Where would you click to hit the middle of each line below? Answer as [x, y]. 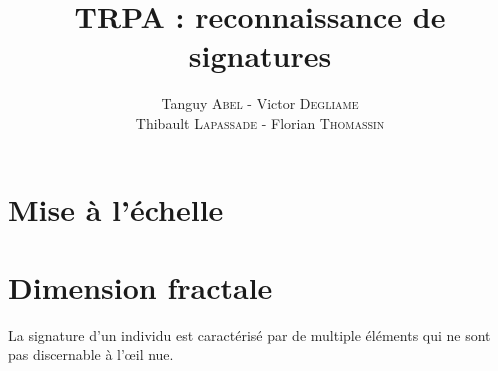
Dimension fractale [140, 286]
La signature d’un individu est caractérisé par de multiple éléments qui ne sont [249, 334]
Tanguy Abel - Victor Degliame [260, 103]
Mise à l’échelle [116, 208]
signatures [260, 55]
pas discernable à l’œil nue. [91, 354]
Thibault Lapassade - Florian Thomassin [260, 122]
